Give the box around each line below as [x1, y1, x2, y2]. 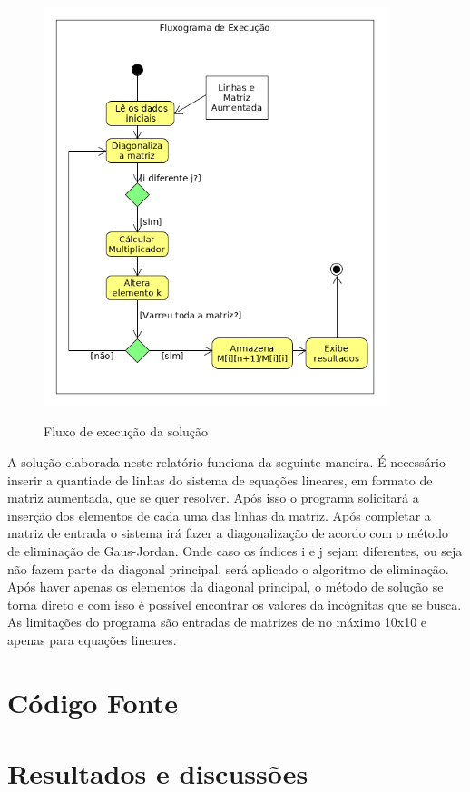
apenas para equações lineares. [7, 630, 177, 649]
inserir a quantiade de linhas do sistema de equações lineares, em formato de [7, 470, 433, 489]
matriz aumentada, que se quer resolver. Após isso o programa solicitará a [7, 488, 419, 507]
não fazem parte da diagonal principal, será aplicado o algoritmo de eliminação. [7, 559, 449, 578]
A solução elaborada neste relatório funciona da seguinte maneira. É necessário [7, 452, 446, 471]
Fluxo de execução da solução [44, 422, 209, 441]
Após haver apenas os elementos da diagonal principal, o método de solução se [7, 577, 444, 596]
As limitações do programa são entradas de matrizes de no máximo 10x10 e [7, 612, 427, 631]
